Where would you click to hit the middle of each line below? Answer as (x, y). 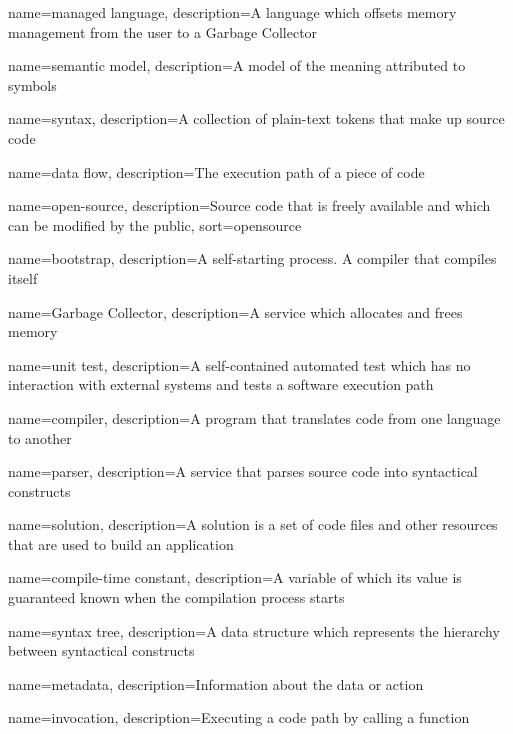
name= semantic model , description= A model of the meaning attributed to (237, 65)
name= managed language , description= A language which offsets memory (232, 12)
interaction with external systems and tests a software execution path (221, 384)
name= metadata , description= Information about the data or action (216, 683)
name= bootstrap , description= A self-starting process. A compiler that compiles (252, 258)
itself (23, 277)
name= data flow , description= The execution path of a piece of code (216, 171)
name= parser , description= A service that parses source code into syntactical (243, 471)
